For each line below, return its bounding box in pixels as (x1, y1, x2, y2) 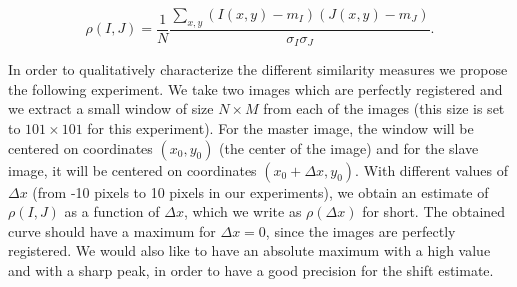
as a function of (64, 201, 160, 222)
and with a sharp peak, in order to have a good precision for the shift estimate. (8, 260, 494, 281)
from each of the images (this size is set (263, 98, 505, 119)
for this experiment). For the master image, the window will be (87, 118, 474, 139)
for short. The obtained (362, 201, 506, 222)
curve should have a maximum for (8, 220, 216, 241)
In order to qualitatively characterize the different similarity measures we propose (8, 59, 508, 80)
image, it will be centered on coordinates (8, 159, 257, 180)
